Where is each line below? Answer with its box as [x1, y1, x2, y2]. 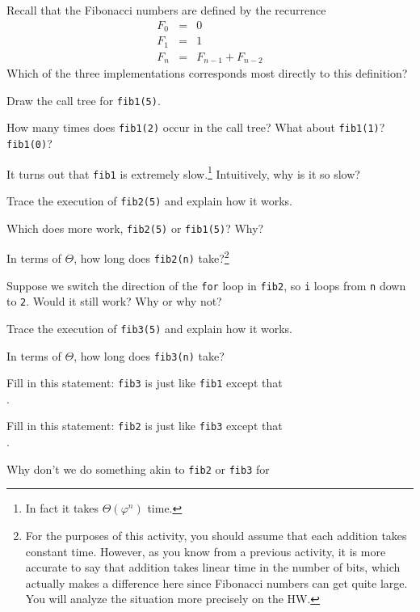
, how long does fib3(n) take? [73, 347, 225, 364]
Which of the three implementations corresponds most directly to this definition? [6, 65, 408, 82]
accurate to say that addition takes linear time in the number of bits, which [25, 559, 401, 576]
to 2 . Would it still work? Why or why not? [6, 293, 222, 310]
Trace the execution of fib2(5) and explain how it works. [6, 192, 293, 209]
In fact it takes [25, 500, 99, 517]
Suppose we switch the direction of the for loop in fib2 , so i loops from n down [6, 276, 406, 293]
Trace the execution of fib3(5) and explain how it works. [6, 319, 293, 336]
